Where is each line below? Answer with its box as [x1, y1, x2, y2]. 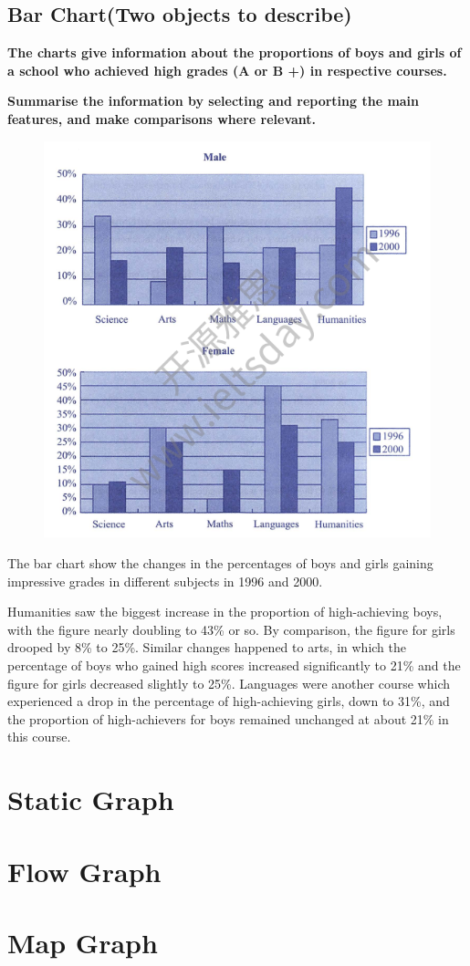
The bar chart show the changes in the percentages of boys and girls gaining [7, 554, 433, 573]
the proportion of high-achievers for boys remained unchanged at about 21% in [7, 709, 449, 728]
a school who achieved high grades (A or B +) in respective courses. [7, 60, 447, 79]
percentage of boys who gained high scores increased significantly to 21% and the [7, 655, 461, 674]
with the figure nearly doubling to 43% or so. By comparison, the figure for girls [7, 619, 455, 639]
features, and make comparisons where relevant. [7, 109, 317, 128]
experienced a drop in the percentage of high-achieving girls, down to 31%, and [7, 691, 450, 711]
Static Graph [7, 781, 174, 818]
